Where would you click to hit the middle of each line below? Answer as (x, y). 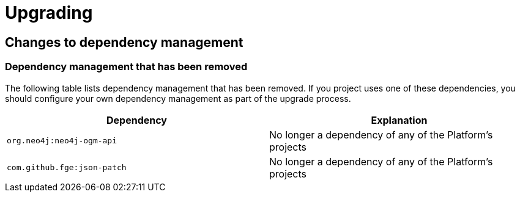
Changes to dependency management (124, 42)
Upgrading (49, 13)
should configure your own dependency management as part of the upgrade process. (178, 98)
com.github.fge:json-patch (67, 168)
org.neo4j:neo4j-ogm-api (62, 141)
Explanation (399, 120)
